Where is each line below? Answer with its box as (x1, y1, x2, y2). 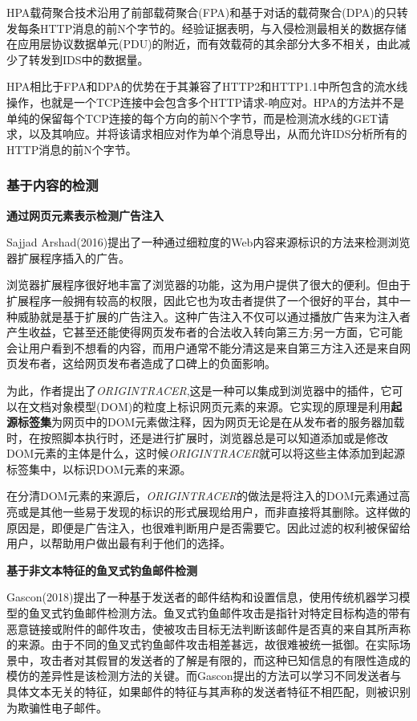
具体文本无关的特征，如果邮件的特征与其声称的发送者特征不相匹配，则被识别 (6, 683, 411, 699)
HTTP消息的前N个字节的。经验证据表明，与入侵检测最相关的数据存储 (39, 19, 407, 36)
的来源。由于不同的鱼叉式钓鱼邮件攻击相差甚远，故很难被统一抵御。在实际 (6, 636, 399, 653)
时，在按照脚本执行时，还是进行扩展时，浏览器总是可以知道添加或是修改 (6, 429, 388, 446)
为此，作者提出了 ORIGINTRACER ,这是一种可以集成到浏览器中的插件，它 (6, 381, 392, 398)
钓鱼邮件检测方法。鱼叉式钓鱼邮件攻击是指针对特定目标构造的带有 (62, 605, 411, 621)
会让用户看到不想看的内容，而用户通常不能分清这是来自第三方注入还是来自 (6, 339, 399, 356)
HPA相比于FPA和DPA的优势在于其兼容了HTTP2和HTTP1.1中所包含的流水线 (6, 78, 408, 95)
